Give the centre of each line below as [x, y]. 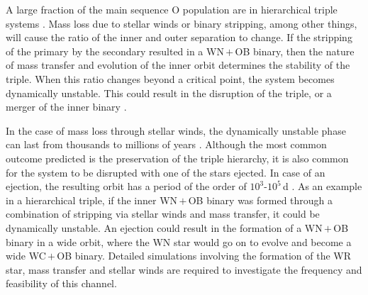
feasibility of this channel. [61, 283]
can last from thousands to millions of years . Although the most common [166, 144]
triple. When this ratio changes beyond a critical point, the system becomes [170, 78]
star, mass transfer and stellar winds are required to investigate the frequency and [184, 269]
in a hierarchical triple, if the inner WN [92, 200]
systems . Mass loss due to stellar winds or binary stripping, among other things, [182, 23]
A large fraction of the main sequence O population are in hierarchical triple [172, 9]
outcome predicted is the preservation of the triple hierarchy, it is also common [177, 158]
